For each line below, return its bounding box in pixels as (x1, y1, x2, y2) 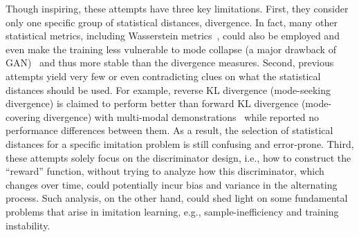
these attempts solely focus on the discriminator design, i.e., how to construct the (6, 150, 351, 164)
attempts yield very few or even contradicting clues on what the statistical (6, 68, 321, 83)
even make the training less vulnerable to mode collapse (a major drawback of (6, 41, 336, 56)
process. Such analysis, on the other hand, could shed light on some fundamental (6, 191, 348, 205)
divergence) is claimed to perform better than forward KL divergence (6, 96, 299, 111)
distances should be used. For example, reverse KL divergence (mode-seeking (6, 82, 331, 97)
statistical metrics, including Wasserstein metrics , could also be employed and (6, 28, 340, 43)
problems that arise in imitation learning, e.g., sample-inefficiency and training (6, 204, 339, 218)
